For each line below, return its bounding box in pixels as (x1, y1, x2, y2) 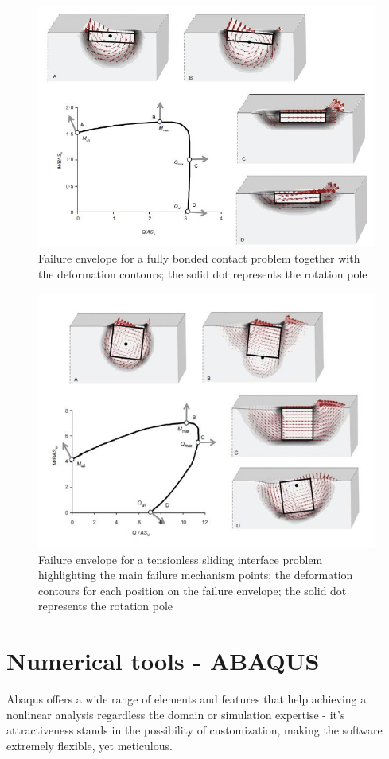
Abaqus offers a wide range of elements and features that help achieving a (6, 691, 367, 707)
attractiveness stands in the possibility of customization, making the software (6, 722, 383, 738)
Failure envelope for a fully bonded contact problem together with (38, 250, 360, 267)
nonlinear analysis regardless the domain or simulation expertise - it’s (6, 706, 345, 722)
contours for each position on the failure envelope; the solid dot (38, 582, 347, 598)
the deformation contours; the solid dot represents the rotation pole (38, 266, 368, 282)
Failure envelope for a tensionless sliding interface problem (38, 551, 323, 567)
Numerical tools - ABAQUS (6, 644, 320, 677)
